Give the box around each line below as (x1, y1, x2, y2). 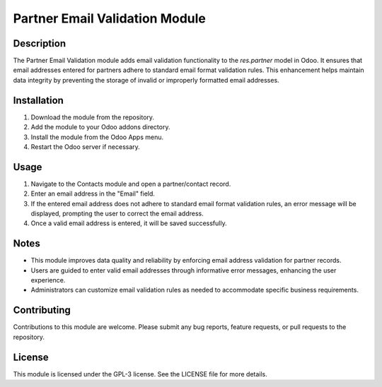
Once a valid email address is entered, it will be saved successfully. (30, 219, 227, 227)
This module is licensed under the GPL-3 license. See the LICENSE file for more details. (13, 369, 268, 378)
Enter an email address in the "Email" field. (30, 189, 156, 198)
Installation (13, 94, 64, 106)
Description (13, 37, 66, 49)
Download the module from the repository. (30, 113, 155, 121)
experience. (30, 276, 66, 285)
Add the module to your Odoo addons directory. (30, 123, 170, 131)
